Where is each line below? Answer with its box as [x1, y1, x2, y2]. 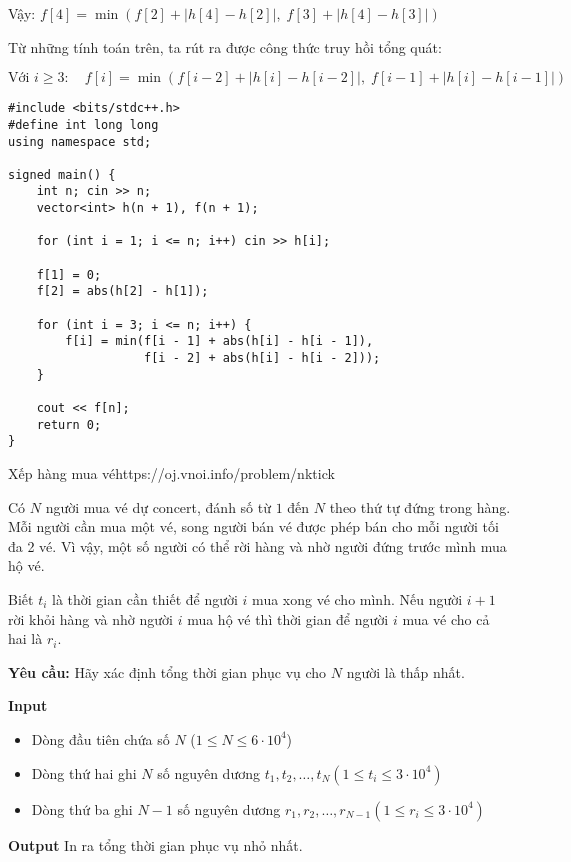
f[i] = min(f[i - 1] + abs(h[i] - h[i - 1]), [65, 334, 374, 349]
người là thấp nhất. [346, 661, 465, 682]
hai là [8, 628, 43, 649]
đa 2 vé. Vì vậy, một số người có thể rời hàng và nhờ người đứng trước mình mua [8, 535, 507, 556]
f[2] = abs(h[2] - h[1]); [36, 284, 209, 299]
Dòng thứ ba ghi [31, 798, 133, 819]
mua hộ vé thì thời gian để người [187, 608, 389, 629]
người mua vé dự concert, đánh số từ [45, 496, 271, 517]
